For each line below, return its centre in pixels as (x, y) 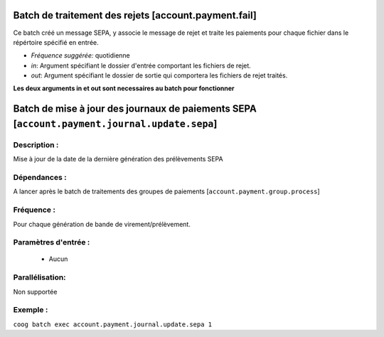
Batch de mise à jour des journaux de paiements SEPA (135, 109)
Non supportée (35, 291)
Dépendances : (40, 177)
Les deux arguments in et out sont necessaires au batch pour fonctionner (124, 88)
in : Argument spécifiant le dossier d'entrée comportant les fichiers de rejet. (141, 65)
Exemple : (31, 310)
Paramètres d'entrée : (52, 242)
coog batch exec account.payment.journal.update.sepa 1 (113, 324)
